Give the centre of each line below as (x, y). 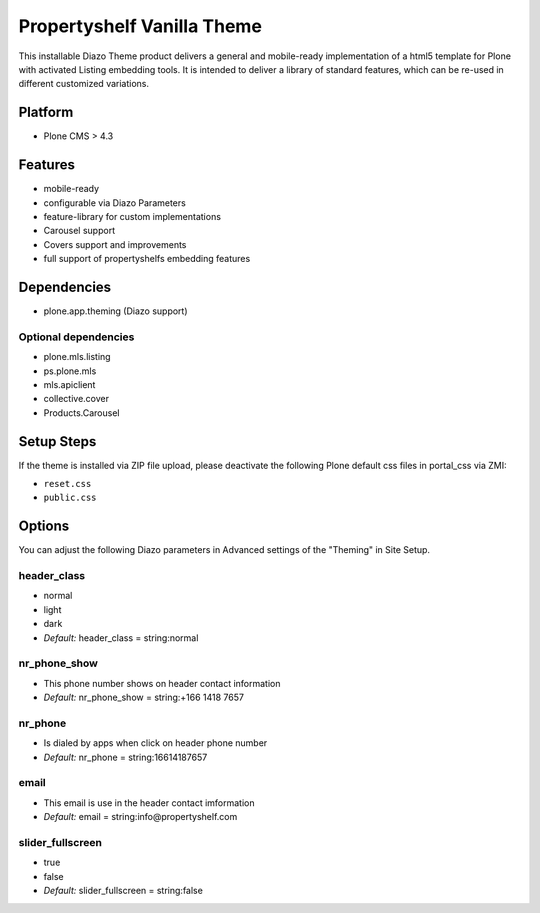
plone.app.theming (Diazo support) (116, 311)
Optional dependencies (76, 337)
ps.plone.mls (70, 371)
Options (44, 526)
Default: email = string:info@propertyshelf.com (140, 817)
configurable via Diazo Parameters (115, 202)
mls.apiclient (69, 384)
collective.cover (76, 399)
